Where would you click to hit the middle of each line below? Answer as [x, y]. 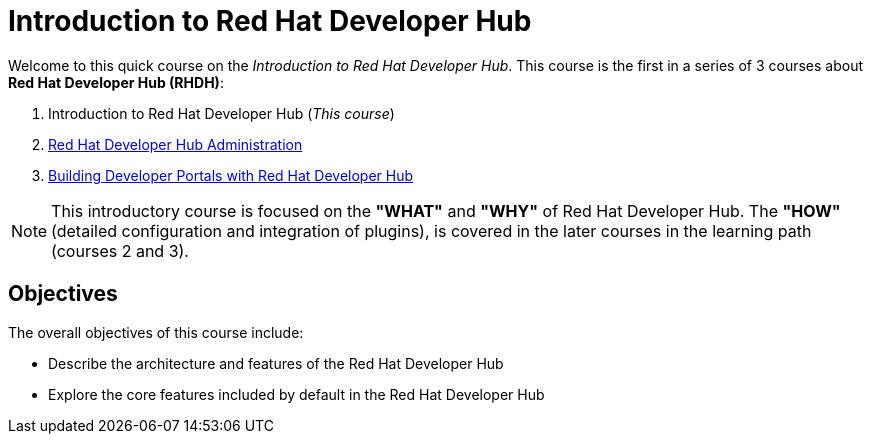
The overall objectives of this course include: [156, 332]
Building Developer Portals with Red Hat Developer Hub [231, 175]
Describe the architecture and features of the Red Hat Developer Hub [276, 363]
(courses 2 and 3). [120, 250]
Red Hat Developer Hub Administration [175, 144]
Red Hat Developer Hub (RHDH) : [116, 82]
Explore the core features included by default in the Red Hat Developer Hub [296, 394]
